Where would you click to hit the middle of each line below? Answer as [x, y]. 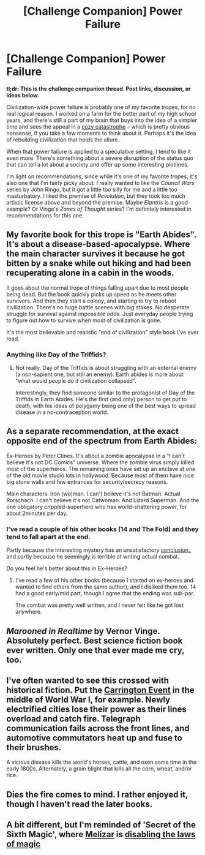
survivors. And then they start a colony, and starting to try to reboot [91, 301]
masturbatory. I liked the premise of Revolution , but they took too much [96, 196]
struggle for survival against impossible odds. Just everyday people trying [100, 314]
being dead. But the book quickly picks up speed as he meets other [91, 294]
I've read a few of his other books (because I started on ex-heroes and [104, 581]
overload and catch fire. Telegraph [73, 719]
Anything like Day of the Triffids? [56, 355]
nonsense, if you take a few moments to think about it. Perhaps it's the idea [101, 133]
